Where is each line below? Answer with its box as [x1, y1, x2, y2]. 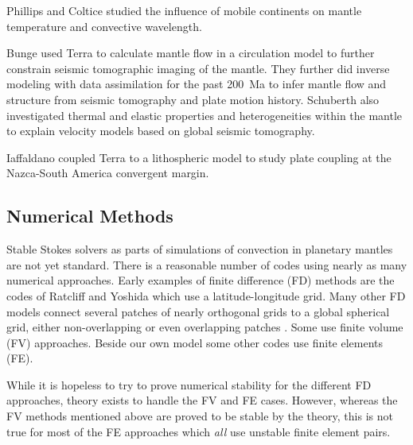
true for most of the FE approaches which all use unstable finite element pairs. [6, 423, 391, 439]
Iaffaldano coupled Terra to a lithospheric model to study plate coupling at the [6, 149, 392, 165]
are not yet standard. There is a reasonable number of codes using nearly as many [6, 256, 407, 273]
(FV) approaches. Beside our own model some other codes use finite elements [6, 334, 384, 350]
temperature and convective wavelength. [6, 17, 202, 34]
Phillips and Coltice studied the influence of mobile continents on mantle [6, 2, 362, 18]
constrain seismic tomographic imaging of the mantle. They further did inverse [6, 60, 390, 76]
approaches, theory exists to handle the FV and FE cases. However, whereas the [6, 392, 398, 408]
